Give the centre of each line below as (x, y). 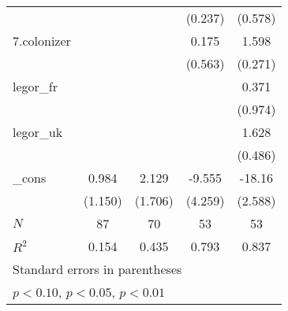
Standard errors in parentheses (97, 269)
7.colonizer (42, 41)
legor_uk (38, 132)
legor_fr (35, 86)
